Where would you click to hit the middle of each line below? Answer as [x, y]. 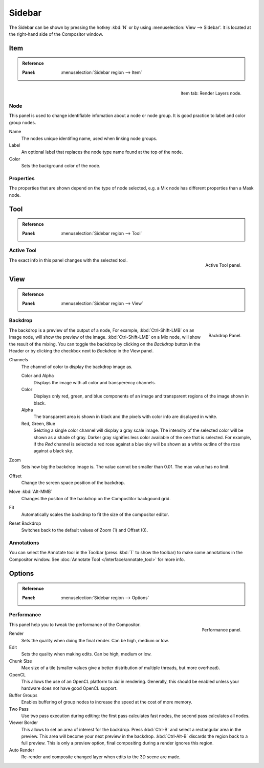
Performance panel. [221, 629]
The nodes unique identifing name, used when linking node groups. [89, 138]
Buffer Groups [23, 695]
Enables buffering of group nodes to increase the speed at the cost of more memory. [107, 702]
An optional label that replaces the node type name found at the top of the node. [102, 152]
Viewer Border [24, 722]
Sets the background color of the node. [61, 166]
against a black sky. [53, 451]
